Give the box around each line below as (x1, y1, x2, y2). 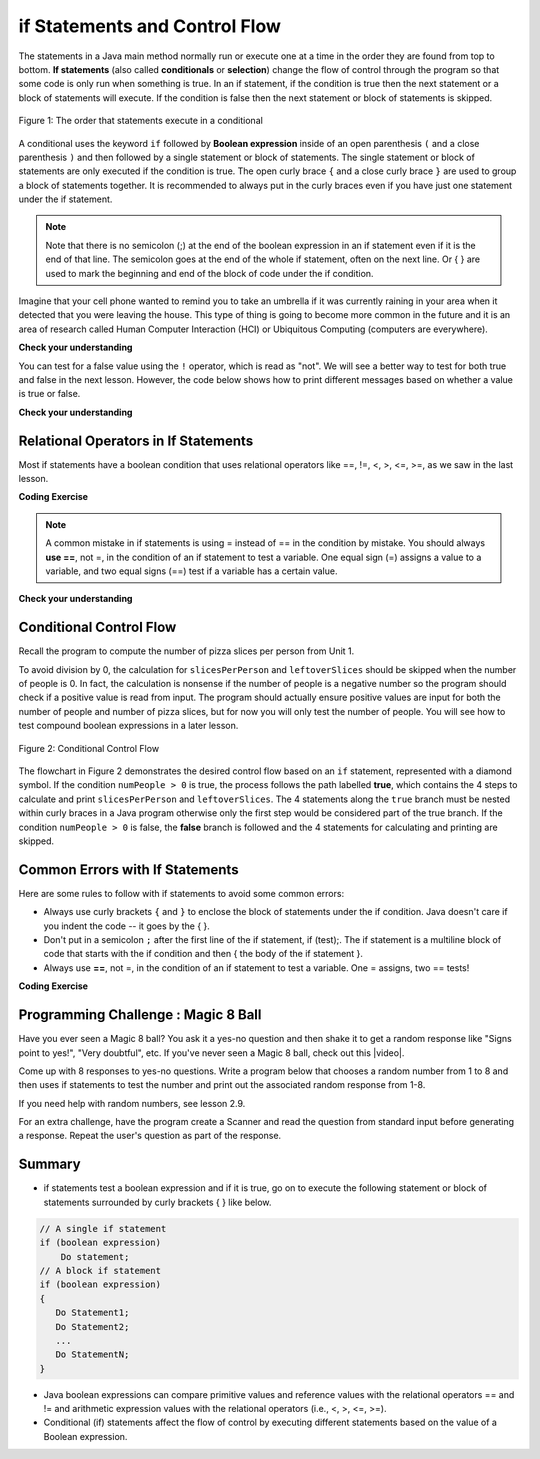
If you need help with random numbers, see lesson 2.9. (18, 1097, 246, 1109)
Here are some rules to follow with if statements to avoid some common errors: (18, 887, 345, 899)
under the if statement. (18, 193, 113, 205)
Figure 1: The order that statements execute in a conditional (18, 115, 264, 127)
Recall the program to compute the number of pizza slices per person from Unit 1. (18, 645, 355, 657)
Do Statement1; (55, 1307, 130, 1319)
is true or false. (18, 388, 81, 400)
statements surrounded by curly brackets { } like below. (43, 1196, 272, 1208)
